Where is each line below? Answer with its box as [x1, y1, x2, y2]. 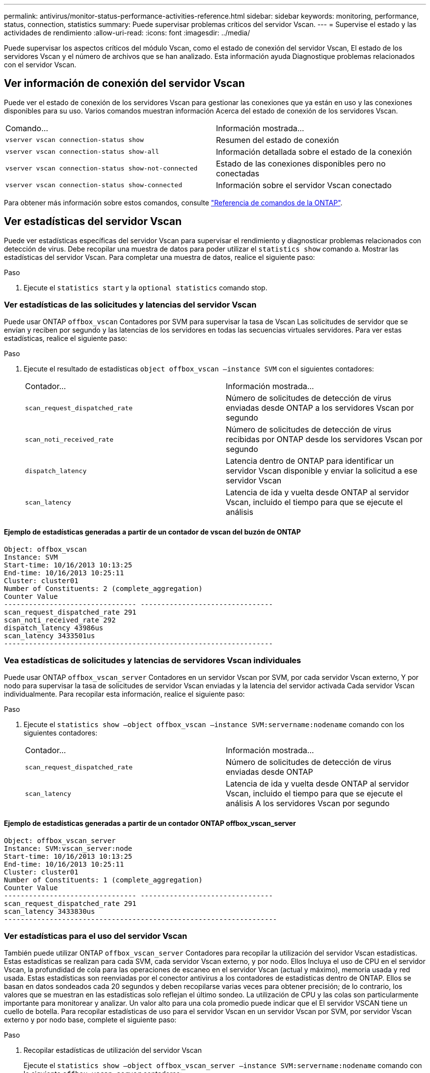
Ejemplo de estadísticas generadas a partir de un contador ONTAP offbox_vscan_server [4, 819, 296, 828]
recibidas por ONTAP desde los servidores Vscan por [226, 434, 423, 445]
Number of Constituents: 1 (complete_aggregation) [4, 875, 203, 884]
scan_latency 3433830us [4, 907, 95, 915]
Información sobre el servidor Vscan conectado [216, 180, 392, 190]
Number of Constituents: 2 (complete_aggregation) [4, 584, 203, 593]
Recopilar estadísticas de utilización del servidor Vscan [24, 1046, 202, 1055]
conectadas [216, 168, 260, 178]
